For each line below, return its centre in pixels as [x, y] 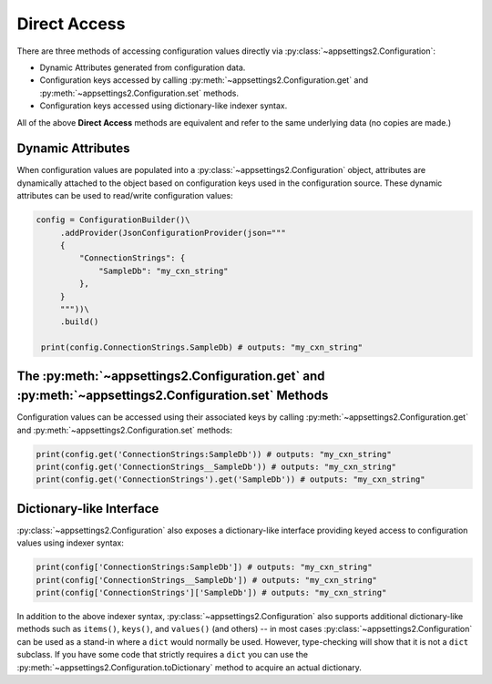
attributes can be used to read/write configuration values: [125, 196]
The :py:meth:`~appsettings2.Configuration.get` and [171, 377]
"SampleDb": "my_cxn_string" [164, 271]
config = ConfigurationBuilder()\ [113, 220]
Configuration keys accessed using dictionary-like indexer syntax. [164, 106]
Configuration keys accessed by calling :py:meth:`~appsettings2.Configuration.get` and [204, 80]
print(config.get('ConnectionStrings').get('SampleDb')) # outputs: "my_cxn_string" [231, 480]
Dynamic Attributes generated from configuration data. [143, 67]
